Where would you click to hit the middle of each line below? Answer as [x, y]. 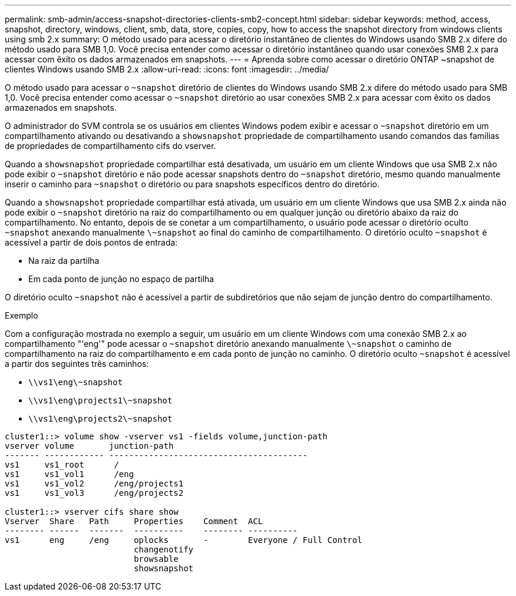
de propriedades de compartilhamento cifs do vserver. [110, 146]
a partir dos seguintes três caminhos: [77, 364]
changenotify [164, 549]
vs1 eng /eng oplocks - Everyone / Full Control [183, 540]
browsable [156, 559]
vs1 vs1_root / [62, 465]
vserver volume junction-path [89, 446]
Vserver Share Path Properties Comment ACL [134, 521]
